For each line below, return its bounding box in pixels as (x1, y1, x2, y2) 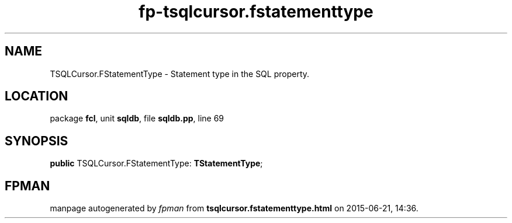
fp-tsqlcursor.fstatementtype (139, 2, 373, 22)
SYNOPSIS (5, 133, 68, 148)
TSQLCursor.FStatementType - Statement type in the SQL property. (50, 68, 310, 79)
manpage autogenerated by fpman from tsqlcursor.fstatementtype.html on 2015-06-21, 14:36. (50, 203, 418, 214)
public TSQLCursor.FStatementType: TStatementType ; (50, 158, 263, 169)
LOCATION (5, 89, 68, 104)
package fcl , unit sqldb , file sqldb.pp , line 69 (50, 113, 224, 124)
